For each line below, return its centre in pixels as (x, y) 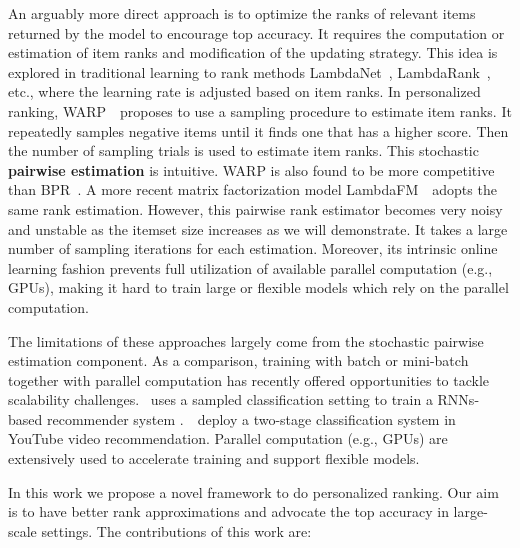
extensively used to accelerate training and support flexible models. (214, 458)
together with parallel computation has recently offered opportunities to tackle (249, 379)
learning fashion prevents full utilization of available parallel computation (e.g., (250, 267)
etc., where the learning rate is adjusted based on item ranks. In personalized (244, 91)
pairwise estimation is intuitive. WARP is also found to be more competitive (251, 169)
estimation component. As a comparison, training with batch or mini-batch (238, 360)
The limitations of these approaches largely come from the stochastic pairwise (246, 340)
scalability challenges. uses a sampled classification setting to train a (220, 399)
